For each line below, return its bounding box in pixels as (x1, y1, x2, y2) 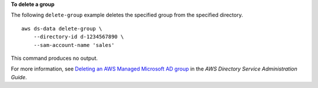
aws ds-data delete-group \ (21, 25, 102, 32)
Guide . (11, 73, 27, 80)
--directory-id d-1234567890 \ (33, 33, 124, 40)
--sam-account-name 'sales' (33, 42, 115, 48)
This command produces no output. (11, 55, 98, 62)
